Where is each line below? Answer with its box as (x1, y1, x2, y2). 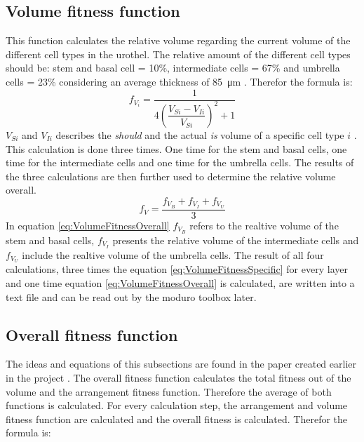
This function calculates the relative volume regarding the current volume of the (6, 33, 351, 48)
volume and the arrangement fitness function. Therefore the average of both (6, 384, 332, 399)
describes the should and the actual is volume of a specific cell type (55, 127, 344, 142)
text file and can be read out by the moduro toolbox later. (6, 289, 257, 304)
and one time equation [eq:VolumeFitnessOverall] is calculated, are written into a (6, 276, 355, 290)
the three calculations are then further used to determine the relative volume (6, 168, 336, 183)
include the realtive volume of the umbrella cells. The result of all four (22, 247, 324, 262)
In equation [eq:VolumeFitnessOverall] (6, 217, 170, 232)
